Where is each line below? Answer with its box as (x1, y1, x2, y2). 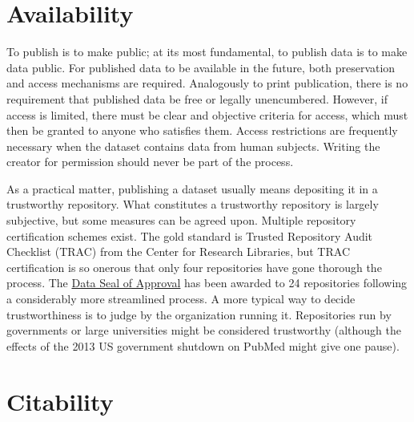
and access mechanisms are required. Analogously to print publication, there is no (6, 75, 408, 91)
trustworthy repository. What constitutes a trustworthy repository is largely (6, 196, 379, 213)
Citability (6, 384, 114, 417)
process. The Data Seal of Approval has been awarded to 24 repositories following (6, 274, 408, 291)
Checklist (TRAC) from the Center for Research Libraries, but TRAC (6, 243, 350, 260)
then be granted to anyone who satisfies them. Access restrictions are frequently (6, 122, 398, 139)
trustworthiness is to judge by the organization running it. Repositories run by (6, 306, 392, 323)
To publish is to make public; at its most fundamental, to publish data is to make (6, 43, 408, 60)
